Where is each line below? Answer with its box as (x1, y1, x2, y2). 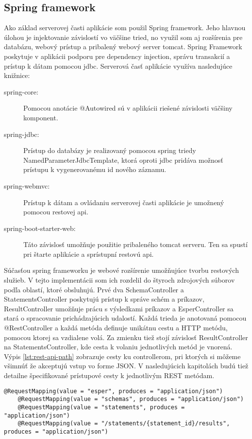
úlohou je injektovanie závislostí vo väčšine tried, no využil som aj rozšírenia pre (4, 32, 243, 42)
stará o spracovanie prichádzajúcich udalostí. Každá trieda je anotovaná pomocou (4, 313, 247, 323)
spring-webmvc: (4, 180, 50, 191)
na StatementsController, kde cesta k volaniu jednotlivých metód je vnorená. (4, 342, 233, 352)
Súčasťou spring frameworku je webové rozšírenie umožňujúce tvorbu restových (4, 265, 239, 275)
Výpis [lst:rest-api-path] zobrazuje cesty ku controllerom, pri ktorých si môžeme (4, 351, 241, 361)
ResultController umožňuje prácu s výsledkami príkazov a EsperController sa (4, 303, 234, 313)
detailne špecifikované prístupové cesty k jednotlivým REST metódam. (4, 370, 215, 381)
